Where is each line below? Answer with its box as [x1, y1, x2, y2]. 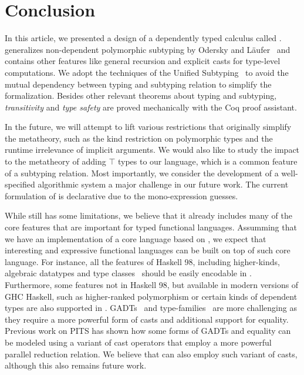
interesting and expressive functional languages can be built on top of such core [5, 244, 291, 256]
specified [5, 178, 35, 190]
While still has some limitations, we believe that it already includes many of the [5, 209, 293, 222]
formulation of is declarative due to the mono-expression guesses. [5, 189, 238, 202]
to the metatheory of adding [5, 155, 106, 168]
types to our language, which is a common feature [117, 155, 298, 168]
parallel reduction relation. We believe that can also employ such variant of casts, [5, 347, 298, 360]
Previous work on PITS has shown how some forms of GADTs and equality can [5, 324, 291, 337]
